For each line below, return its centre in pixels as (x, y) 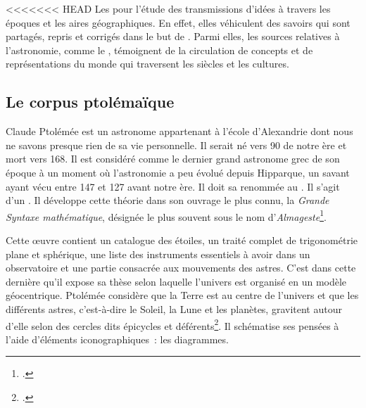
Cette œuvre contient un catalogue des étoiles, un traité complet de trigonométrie (182, 240)
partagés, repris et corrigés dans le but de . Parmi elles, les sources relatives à (173, 36)
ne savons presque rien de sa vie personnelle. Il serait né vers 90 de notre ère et (176, 145)
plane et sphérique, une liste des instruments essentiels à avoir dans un (158, 254)
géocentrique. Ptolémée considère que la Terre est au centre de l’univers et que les (182, 295)
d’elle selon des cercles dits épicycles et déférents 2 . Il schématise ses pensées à (172, 324)
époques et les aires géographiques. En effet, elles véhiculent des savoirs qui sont (178, 22)
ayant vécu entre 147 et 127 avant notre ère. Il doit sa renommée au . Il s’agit (173, 186)
